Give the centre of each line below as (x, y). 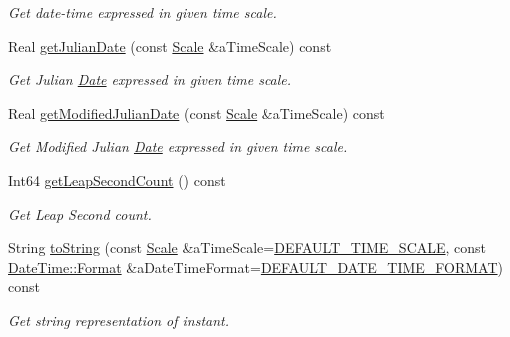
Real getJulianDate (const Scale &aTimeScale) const (170, 45)
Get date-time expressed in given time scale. (142, 12)
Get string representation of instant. (119, 319)
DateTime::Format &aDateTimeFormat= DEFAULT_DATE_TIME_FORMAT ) (255, 266)
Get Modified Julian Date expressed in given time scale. (178, 146)
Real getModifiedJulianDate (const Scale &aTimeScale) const (196, 112)
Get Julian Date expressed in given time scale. (150, 79)
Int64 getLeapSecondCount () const (117, 179)
